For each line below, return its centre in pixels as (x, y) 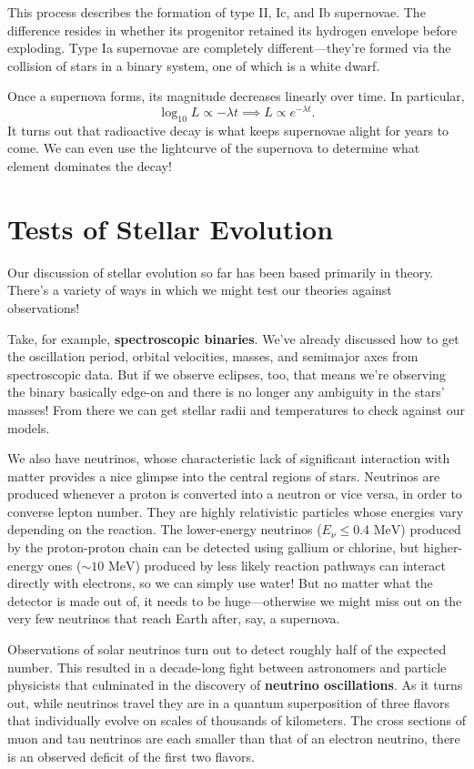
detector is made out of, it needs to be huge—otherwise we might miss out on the (235, 600)
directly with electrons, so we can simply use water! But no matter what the (220, 583)
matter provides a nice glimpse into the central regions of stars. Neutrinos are (224, 476)
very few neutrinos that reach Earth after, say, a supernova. (174, 618)
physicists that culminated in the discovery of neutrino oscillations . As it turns (235, 685)
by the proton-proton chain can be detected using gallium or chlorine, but (213, 547)
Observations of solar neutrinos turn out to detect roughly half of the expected (227, 649)
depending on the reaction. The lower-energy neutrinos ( (165, 529)
